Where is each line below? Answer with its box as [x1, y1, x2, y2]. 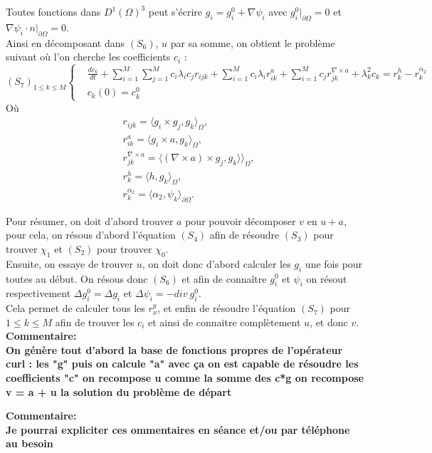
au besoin [6, 436, 53, 451]
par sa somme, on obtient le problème [170, 35, 335, 50]
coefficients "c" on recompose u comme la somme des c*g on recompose [6, 370, 364, 385]
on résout [306, 271, 347, 286]
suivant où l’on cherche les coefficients [6, 49, 171, 64]
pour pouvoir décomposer [185, 213, 296, 228]
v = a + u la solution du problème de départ [6, 384, 232, 399]
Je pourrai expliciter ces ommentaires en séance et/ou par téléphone [6, 422, 350, 437]
